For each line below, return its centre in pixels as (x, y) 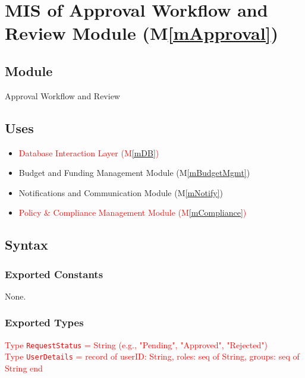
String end (24, 368)
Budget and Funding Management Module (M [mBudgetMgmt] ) (134, 173)
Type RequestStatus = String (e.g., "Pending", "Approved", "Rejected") (136, 344)
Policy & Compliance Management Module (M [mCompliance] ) (133, 212)
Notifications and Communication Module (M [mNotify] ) (121, 192)
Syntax (26, 245)
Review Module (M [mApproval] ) (142, 33)
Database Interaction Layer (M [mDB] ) (89, 152)
